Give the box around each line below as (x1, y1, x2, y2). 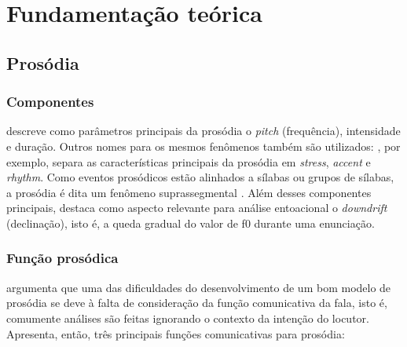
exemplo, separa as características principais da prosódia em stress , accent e (6, 153, 371, 170)
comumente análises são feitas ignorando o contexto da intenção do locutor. (6, 309, 369, 326)
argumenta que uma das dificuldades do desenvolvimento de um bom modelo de (6, 279, 391, 295)
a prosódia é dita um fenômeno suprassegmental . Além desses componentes (6, 184, 372, 200)
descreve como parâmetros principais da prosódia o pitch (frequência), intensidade (6, 122, 401, 139)
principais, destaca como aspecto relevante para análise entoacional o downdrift (6, 199, 387, 216)
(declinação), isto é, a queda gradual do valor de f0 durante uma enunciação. (6, 214, 375, 231)
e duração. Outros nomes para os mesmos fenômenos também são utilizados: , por (6, 137, 401, 154)
